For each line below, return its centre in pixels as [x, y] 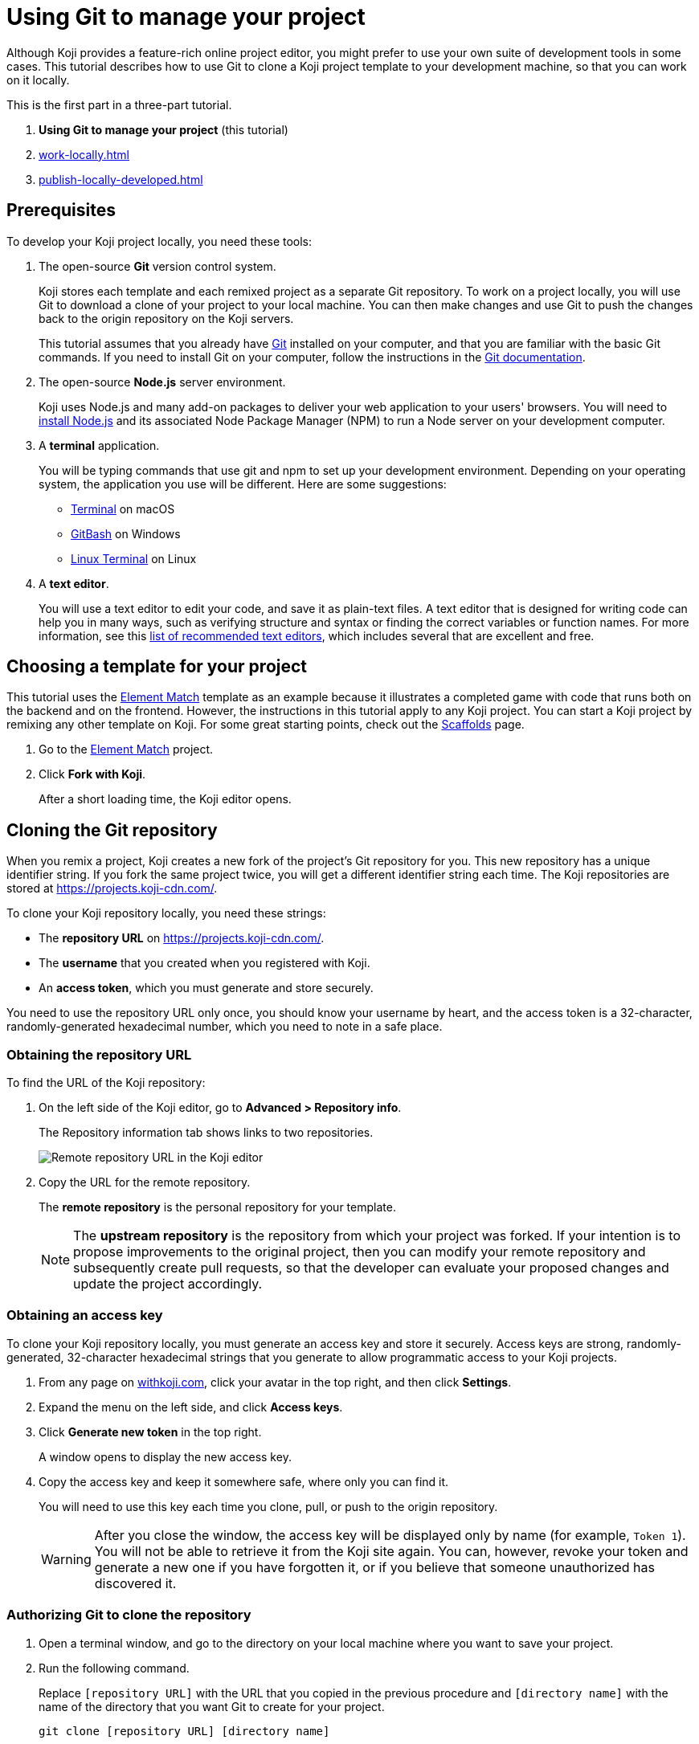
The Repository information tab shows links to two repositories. [206, 1133]
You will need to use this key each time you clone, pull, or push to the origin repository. [268, 1506]
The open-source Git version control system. [157, 266]
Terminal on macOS [123, 508]
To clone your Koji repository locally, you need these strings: [166, 913]
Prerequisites [61, 210]
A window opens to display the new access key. [165, 1456]
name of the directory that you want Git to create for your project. [212, 1706]
